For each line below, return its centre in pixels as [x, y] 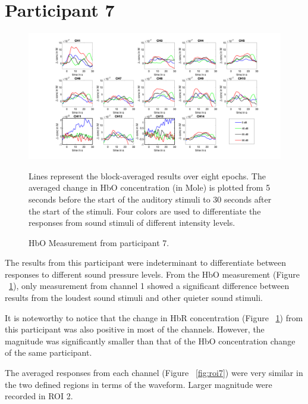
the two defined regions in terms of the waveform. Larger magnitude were [139, 384]
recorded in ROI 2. [39, 396]
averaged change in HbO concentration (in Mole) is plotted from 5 [150, 187]
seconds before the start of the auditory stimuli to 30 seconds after [150, 199]
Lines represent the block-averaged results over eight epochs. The [147, 175]
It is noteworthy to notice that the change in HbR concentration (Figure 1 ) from [154, 317]
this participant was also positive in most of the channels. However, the [135, 329]
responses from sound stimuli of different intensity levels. [132, 223]
